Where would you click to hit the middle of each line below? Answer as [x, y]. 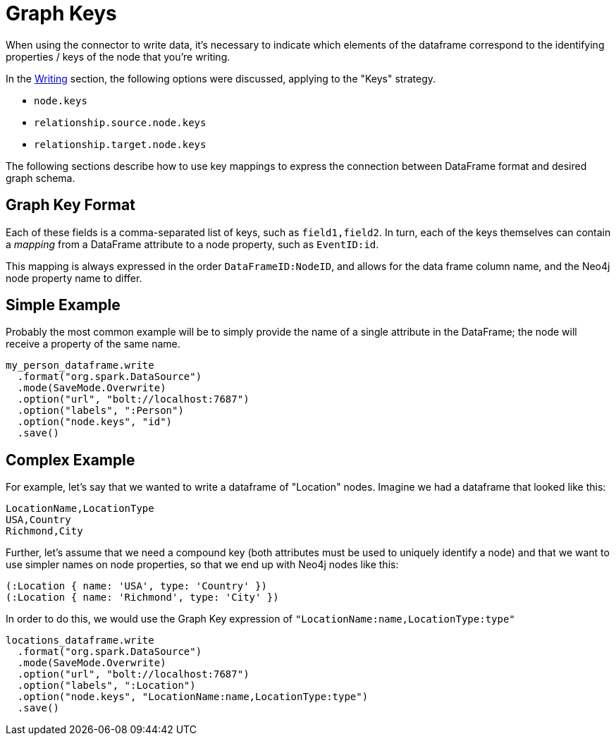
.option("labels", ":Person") [100, 411]
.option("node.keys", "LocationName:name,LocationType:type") [193, 697]
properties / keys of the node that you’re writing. [118, 56]
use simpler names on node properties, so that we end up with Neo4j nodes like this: [202, 565]
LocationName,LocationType [80, 509]
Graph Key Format [70, 205]
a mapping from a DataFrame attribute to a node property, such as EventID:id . [192, 244]
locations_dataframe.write [80, 641]
